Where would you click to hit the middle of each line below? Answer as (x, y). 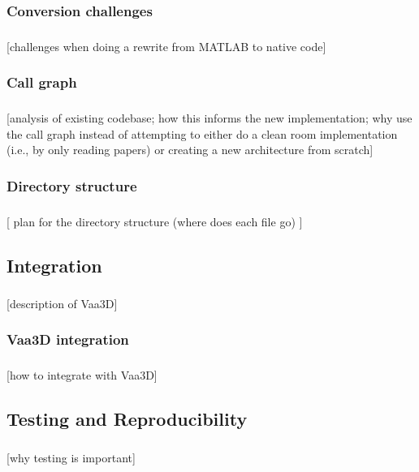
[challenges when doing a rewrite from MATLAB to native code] (166, 46)
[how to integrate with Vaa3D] (82, 375)
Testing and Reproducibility (127, 419)
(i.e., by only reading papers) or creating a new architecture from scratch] (190, 150)
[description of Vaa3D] (62, 303)
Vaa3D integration (68, 339)
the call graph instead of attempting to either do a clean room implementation (202, 133)
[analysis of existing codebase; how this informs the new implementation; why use (209, 118)
